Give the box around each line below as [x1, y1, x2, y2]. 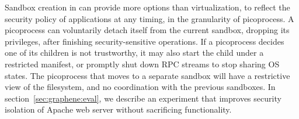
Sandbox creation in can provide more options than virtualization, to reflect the [5, 1, 290, 13]
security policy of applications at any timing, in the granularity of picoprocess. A [5, 12, 294, 24]
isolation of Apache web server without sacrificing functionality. [5, 103, 232, 116]
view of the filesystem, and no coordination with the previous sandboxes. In [5, 81, 276, 93]
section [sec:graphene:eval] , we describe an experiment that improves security [5, 92, 281, 104]
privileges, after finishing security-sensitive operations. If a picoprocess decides [5, 35, 284, 47]
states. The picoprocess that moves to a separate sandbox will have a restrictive [5, 69, 290, 81]
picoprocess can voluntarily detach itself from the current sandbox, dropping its [5, 24, 290, 36]
